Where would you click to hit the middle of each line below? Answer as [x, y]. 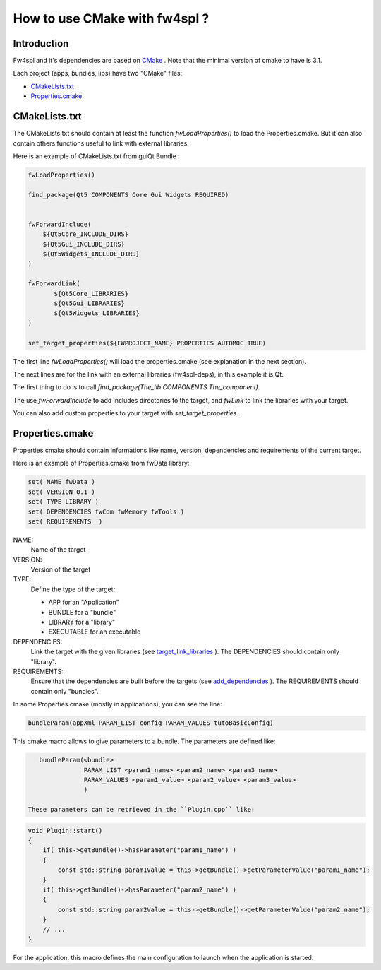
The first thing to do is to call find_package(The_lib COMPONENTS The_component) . [137, 387]
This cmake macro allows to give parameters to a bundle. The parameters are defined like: [144, 741]
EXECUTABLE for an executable [95, 632]
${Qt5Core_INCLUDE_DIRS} [86, 234]
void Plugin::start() [65, 830]
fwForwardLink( [54, 284]
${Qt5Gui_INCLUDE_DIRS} [84, 244]
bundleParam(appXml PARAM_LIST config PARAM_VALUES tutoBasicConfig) [151, 723]
